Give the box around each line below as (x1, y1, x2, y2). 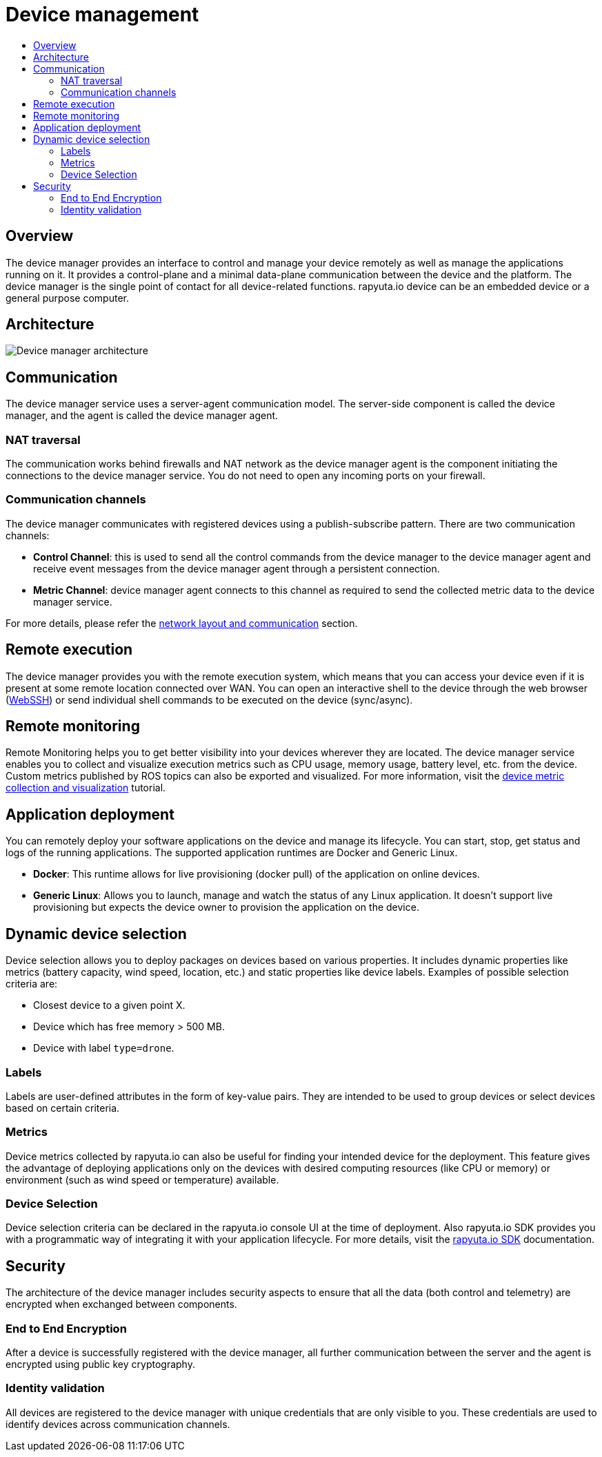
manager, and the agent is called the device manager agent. (6, 409, 279, 422)
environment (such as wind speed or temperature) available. (6, 1173, 279, 1186)
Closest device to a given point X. (33, 999, 185, 1012)
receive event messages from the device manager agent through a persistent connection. (33, 562, 440, 575)
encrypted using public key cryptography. (6, 1358, 195, 1370)
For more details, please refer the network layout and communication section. (6, 617, 358, 629)
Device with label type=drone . (33, 1042, 174, 1054)
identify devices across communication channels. (6, 1418, 230, 1430)
